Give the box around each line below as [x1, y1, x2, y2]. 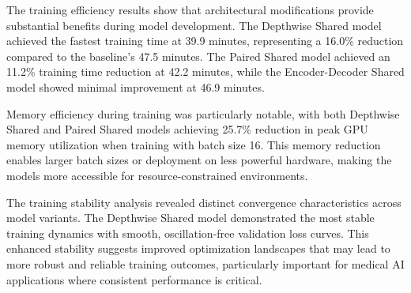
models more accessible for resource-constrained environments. [6, 167, 308, 183]
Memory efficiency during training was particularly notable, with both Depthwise [6, 105, 400, 122]
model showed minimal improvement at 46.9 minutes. [6, 78, 265, 95]
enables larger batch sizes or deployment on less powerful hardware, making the [6, 152, 392, 168]
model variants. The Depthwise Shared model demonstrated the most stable [6, 209, 375, 226]
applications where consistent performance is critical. [6, 271, 262, 287]
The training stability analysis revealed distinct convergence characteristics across [6, 193, 402, 210]
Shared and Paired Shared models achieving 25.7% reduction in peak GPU [6, 121, 368, 137]
